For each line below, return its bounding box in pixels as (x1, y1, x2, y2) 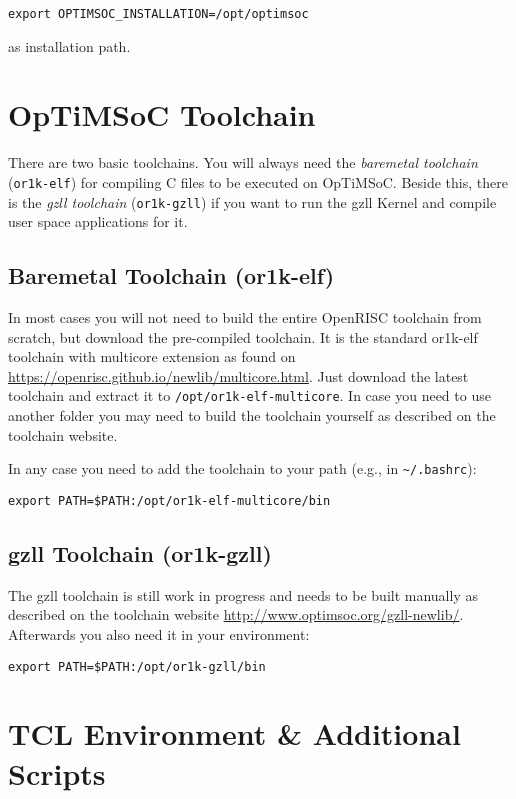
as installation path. (8, 35, 131, 56)
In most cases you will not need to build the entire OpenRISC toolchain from (8, 307, 482, 328)
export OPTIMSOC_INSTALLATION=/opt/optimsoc (8, 7, 309, 21)
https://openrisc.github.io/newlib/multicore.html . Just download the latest (8, 365, 469, 386)
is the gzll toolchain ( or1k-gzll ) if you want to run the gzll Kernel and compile (8, 191, 497, 212)
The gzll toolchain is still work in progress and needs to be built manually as (8, 584, 478, 605)
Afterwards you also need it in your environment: (8, 624, 310, 644)
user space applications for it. (8, 211, 188, 232)
